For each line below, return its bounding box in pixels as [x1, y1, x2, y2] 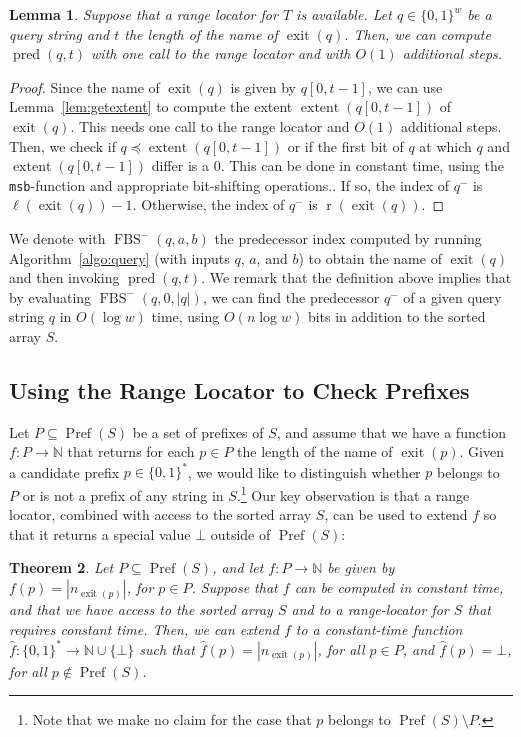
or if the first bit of [287, 135, 404, 156]
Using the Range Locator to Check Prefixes [9, 374, 470, 405]
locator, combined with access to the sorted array [9, 504, 312, 525]
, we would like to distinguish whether [187, 461, 421, 482]
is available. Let [296, 4, 392, 24]
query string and [9, 23, 110, 44]
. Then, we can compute [344, 23, 491, 44]
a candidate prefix [9, 461, 120, 482]
